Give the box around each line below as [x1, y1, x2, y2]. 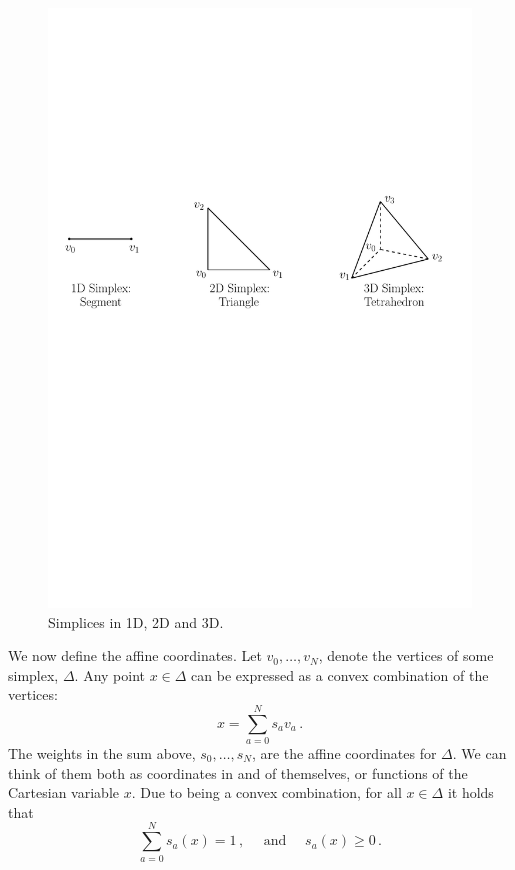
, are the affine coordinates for [251, 743, 437, 764]
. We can [452, 743, 507, 764]
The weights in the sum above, [8, 743, 196, 764]
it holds [447, 782, 494, 803]
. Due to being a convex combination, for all [131, 782, 402, 803]
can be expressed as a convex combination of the [191, 664, 489, 685]
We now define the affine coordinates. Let [8, 645, 262, 666]
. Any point [74, 664, 145, 685]
